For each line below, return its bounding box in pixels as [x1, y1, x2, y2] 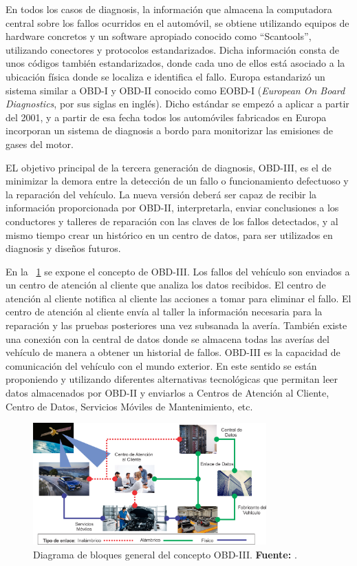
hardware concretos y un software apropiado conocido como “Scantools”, [6, 29, 312, 43]
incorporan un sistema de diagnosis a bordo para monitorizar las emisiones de [6, 123, 333, 138]
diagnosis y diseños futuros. [6, 241, 121, 255]
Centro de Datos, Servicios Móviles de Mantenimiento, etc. [6, 399, 253, 413]
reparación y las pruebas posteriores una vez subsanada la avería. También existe [6, 318, 347, 333]
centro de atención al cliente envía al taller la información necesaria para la [6, 304, 323, 319]
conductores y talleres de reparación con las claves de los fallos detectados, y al [6, 213, 338, 228]
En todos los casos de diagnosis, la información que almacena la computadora [6, 2, 332, 16]
